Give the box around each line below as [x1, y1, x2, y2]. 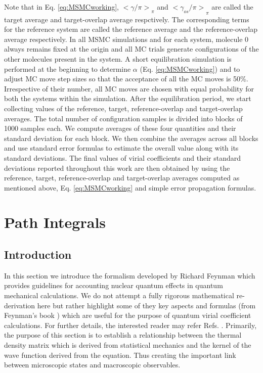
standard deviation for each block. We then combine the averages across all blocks [4, 132, 258, 143]
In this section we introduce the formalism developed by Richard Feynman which [4, 270, 255, 281]
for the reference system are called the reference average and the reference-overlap [4, 24, 257, 34]
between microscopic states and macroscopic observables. [4, 359, 181, 370]
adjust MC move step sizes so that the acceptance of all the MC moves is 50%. [4, 73, 248, 84]
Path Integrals [4, 212, 106, 232]
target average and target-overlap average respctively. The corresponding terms [4, 14, 249, 24]
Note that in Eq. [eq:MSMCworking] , [4, 2, 119, 12]
